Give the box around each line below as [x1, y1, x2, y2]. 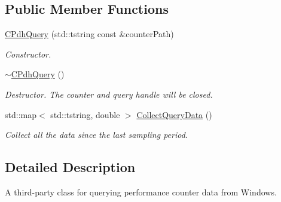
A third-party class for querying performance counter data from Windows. [5, 185, 277, 198]
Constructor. [5, 47, 51, 60]
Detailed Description [5, 158, 136, 176]
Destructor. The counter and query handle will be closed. [5, 88, 213, 100]
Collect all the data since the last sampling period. [5, 128, 188, 141]
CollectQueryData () [136, 108, 212, 120]
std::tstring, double [50, 108, 120, 120]
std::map [5, 108, 36, 120]
